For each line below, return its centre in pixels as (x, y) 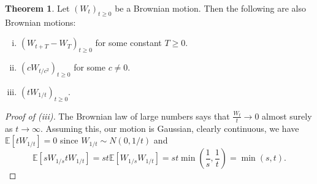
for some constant (128, 43)
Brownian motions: (40, 22)
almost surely (287, 116)
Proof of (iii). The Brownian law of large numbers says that (117, 116)
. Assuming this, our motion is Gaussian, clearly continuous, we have (170, 128)
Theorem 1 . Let (37, 8)
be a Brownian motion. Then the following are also (210, 8)
